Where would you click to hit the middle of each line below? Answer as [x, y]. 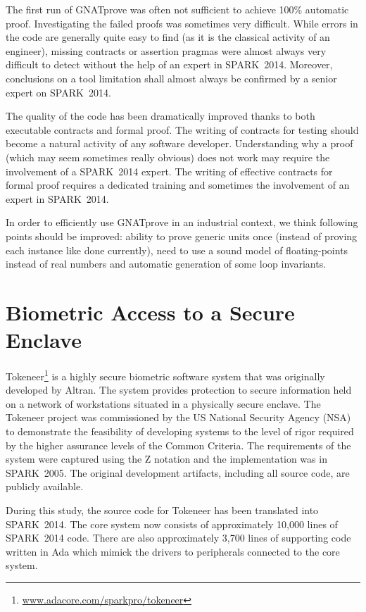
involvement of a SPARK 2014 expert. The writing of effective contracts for [169, 171]
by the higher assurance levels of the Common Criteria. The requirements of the [178, 445]
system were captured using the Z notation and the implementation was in [166, 459]
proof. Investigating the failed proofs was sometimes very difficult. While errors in [182, 23]
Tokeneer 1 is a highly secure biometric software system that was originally [165, 375]
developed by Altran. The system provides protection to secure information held [179, 390]
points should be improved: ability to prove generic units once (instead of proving [182, 236]
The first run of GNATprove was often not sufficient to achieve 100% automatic [177, 9]
